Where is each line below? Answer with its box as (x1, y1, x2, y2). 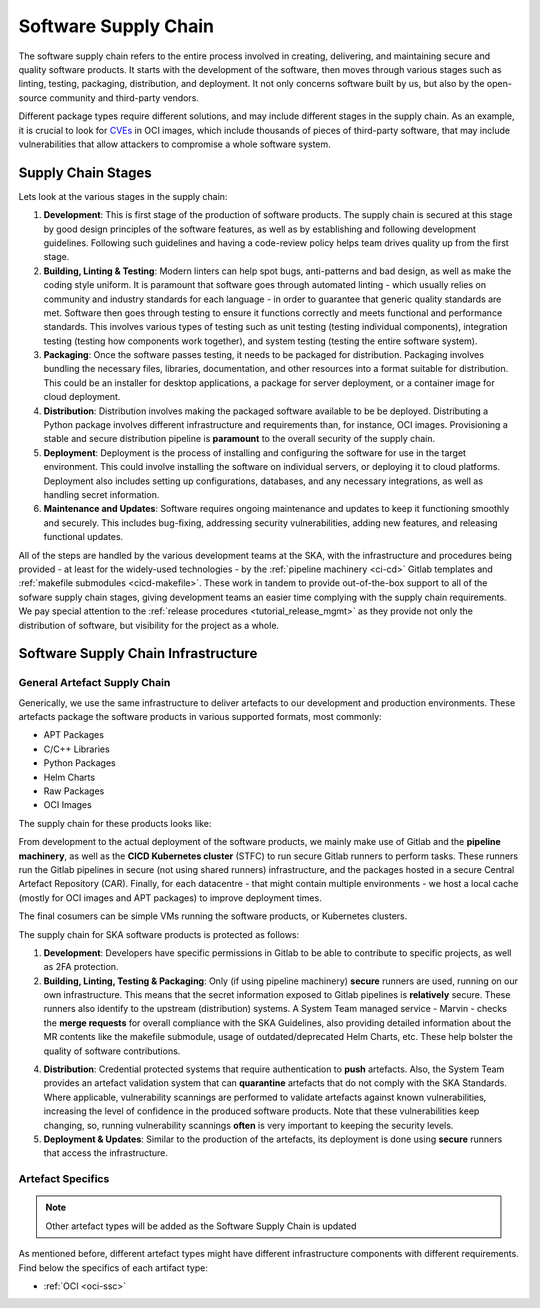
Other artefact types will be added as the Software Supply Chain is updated (45, 1220, 357, 1232)
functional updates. (43, 531, 124, 543)
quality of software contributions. (43, 1045, 181, 1057)
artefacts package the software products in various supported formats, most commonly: (18, 711, 382, 723)
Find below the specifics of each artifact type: (18, 1261, 209, 1274)
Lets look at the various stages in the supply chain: (18, 190, 228, 202)
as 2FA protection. (43, 961, 119, 973)
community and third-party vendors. (49, 91, 200, 104)
